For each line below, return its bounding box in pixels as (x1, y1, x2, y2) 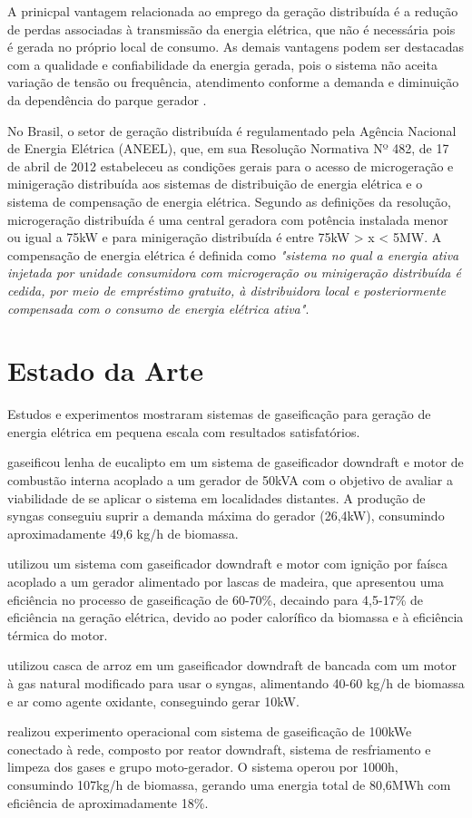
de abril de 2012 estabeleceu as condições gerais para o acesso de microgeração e (7, 156, 454, 175)
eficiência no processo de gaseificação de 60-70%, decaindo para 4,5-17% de (7, 589, 423, 609)
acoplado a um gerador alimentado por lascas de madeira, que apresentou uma (7, 571, 445, 590)
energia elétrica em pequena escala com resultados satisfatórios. (7, 422, 360, 441)
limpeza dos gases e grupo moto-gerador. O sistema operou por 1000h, (7, 757, 398, 776)
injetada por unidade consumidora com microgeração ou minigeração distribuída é (7, 263, 461, 282)
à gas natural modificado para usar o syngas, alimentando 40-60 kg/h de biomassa (7, 673, 465, 692)
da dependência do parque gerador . (7, 90, 207, 109)
